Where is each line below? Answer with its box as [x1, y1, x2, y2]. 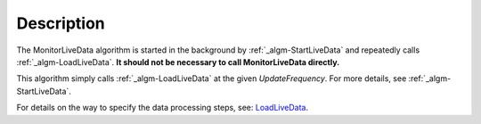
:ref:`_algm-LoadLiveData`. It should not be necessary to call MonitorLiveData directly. [16, 56, 340, 67]
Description [16, 13, 106, 33]
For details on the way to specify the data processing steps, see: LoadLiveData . [16, 103, 309, 113]
